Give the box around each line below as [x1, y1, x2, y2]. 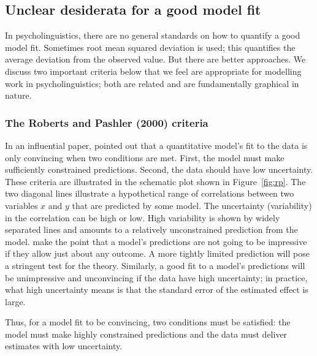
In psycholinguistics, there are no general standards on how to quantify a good [5, 29, 300, 42]
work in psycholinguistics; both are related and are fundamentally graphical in [5, 77, 299, 89]
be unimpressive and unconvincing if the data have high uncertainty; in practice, [5, 271, 308, 284]
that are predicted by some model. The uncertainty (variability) [72, 199, 312, 211]
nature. [5, 89, 32, 102]
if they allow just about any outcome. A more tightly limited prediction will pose [5, 247, 310, 260]
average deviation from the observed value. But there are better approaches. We [5, 53, 306, 66]
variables [5, 199, 38, 211]
